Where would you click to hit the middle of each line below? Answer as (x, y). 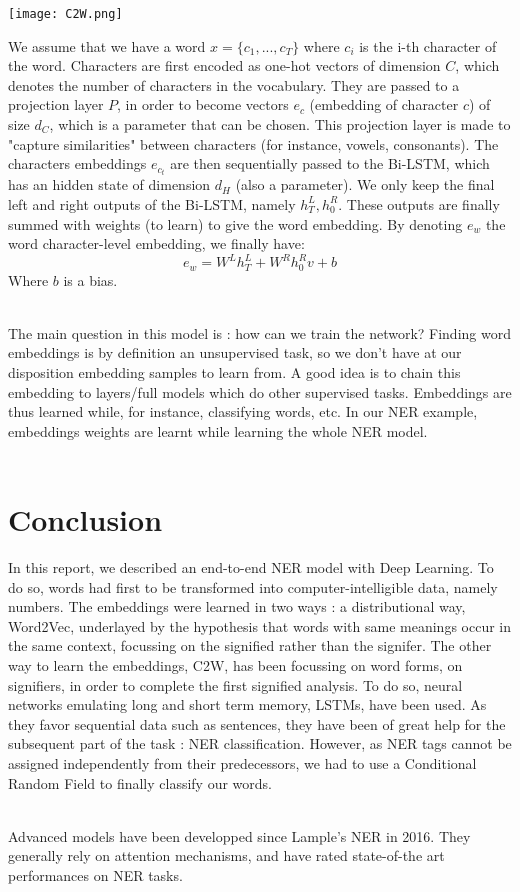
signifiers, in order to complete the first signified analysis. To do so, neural (235, 684)
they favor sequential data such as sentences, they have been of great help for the (257, 723)
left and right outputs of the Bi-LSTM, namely (152, 203)
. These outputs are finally (419, 203)
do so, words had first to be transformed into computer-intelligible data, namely (253, 586)
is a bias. (90, 279)
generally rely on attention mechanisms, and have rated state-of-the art (226, 855)
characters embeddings (77, 163)
